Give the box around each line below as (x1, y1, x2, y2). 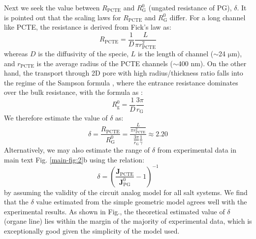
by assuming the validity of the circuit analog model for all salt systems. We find (4, 187, 248, 197)
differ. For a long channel (169, 12, 246, 22)
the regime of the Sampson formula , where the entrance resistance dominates (4, 77, 238, 87)
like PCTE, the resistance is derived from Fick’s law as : (4, 22, 171, 32)
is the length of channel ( (137, 48, 214, 58)
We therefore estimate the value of (4, 113, 108, 123)
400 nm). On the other (178, 58, 247, 68)
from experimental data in (157, 145, 237, 155)
